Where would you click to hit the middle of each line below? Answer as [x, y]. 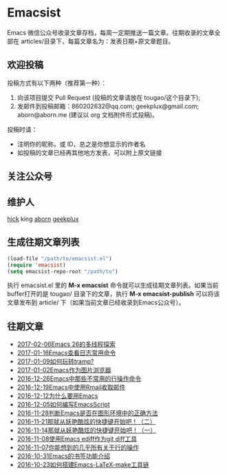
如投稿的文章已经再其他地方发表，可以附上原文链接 [89, 152]
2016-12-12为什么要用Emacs [57, 396]
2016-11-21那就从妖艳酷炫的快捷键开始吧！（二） [86, 422]
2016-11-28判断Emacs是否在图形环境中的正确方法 [87, 413]
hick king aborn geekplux [43, 219]
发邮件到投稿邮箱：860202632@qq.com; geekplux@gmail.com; [108, 106]
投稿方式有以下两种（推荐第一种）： [57, 83]
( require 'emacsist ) [37, 265]
